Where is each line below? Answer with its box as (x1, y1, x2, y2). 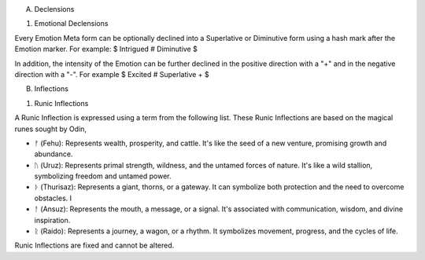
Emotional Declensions (34, 19, 109, 28)
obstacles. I (34, 193, 72, 203)
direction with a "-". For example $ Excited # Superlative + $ (14, 69, 210, 79)
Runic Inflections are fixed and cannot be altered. (14, 240, 175, 251)
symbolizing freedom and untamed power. (34, 171, 172, 181)
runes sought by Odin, (14, 124, 87, 134)
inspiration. (34, 215, 71, 225)
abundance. (34, 149, 73, 159)
